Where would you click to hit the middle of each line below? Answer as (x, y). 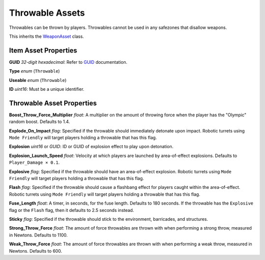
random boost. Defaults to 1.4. (40, 122)
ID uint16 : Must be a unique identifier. (47, 89)
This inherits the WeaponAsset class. (47, 36)
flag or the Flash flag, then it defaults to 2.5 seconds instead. (72, 210)
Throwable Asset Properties (53, 103)
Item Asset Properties (43, 50)
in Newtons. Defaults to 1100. (39, 235)
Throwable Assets (47, 13)
